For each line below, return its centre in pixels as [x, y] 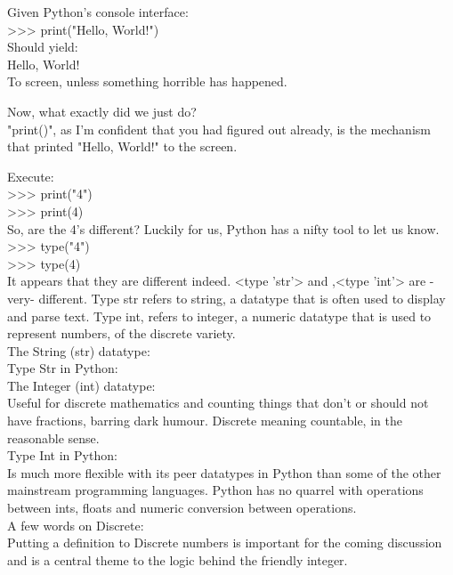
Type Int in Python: [62, 455]
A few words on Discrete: [76, 525]
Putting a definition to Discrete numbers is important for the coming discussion [225, 543]
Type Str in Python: [63, 368]
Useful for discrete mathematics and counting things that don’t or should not [218, 403]
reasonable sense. [53, 437]
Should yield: [43, 47]
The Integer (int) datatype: [81, 385]
